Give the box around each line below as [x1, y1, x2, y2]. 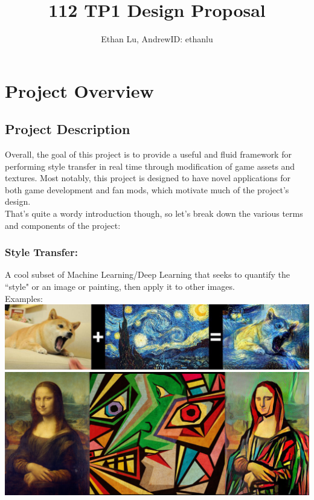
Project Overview [5, 78, 154, 103]
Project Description [5, 120, 130, 138]
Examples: [5, 292, 43, 304]
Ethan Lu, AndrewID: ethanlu [101, 33, 213, 45]
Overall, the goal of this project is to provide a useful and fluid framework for [5, 148, 292, 161]
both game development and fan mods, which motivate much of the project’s [5, 183, 289, 196]
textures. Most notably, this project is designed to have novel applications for [5, 171, 291, 184]
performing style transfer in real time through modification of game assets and [5, 159, 295, 172]
